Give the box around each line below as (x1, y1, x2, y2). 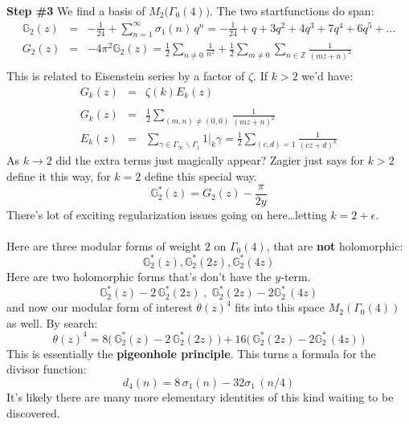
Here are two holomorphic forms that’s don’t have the (6, 267, 272, 284)
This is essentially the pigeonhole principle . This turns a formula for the (6, 344, 376, 361)
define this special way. (144, 168, 257, 185)
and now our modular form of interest (6, 299, 193, 316)
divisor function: (6, 361, 87, 377)
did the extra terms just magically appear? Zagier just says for (55, 152, 365, 169)
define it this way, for (6, 168, 111, 185)
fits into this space (235, 299, 325, 316)
